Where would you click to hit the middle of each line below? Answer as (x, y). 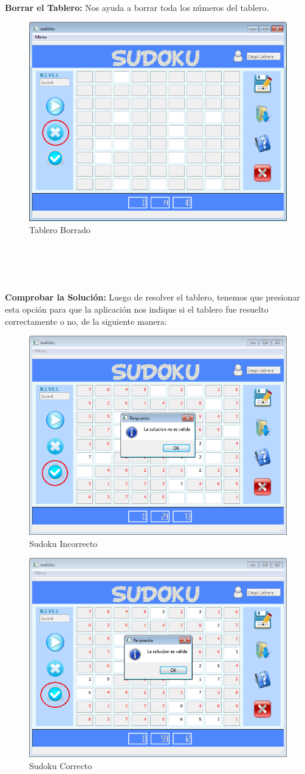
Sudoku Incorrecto (63, 543)
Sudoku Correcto (61, 765)
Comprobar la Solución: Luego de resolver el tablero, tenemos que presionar (152, 297)
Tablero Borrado (60, 229)
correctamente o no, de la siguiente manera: (86, 321)
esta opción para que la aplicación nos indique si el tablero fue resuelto (137, 309)
